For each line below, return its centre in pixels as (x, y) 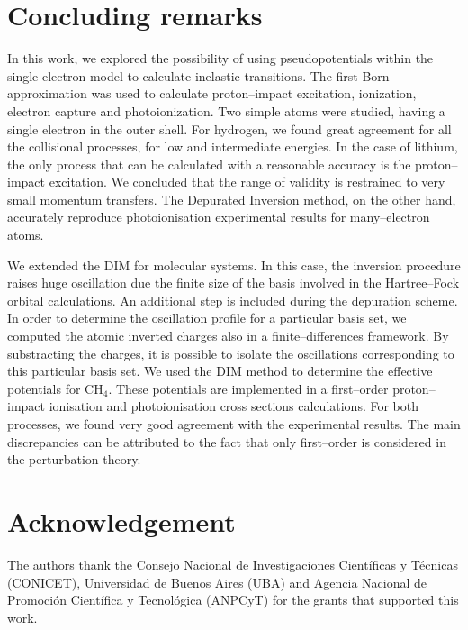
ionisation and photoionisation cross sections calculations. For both (234, 406)
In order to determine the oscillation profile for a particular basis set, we (207, 318)
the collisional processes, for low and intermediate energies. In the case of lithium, (233, 146)
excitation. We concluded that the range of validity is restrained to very (247, 182)
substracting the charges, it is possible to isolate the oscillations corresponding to (231, 353)
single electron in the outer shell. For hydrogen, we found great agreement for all (229, 128)
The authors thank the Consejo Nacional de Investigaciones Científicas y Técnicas (233, 564)
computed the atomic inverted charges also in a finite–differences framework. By (228, 336)
